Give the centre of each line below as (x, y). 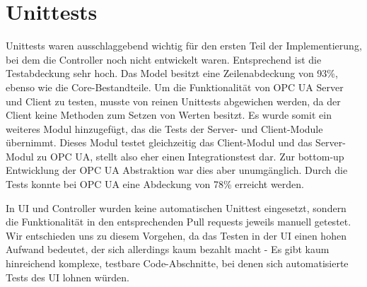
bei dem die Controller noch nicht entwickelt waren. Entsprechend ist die (164, 59)
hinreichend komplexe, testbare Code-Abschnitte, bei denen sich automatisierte (177, 263)
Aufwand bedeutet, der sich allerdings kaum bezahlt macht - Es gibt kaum (168, 249)
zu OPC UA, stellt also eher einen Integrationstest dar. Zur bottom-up (191, 156)
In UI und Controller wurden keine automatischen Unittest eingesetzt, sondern (176, 207)
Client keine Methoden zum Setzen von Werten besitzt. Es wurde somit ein (169, 115)
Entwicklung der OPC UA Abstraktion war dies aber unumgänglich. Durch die (177, 170)
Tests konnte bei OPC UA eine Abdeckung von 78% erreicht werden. (155, 184)
